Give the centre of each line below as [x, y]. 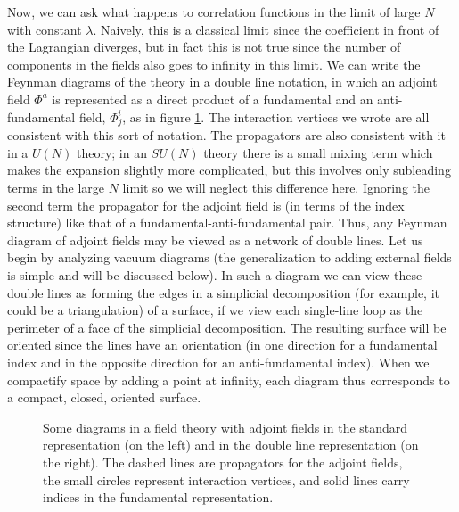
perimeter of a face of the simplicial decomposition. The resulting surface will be [227, 327]
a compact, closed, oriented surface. [104, 397]
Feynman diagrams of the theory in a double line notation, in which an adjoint [222, 82]
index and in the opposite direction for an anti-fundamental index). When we [218, 363]
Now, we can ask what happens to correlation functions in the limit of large [214, 12]
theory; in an [111, 152]
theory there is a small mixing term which [318, 152]
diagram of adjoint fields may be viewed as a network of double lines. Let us [215, 239]
